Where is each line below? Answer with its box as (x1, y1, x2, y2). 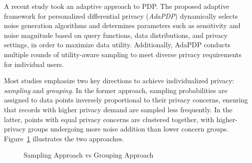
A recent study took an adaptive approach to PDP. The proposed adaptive (4, 1, 229, 11)
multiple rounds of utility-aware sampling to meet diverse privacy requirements (4, 49, 242, 59)
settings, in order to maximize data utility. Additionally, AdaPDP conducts (4, 39, 231, 50)
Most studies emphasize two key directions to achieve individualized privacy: (4, 75, 234, 86)
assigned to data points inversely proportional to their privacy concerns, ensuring (4, 95, 248, 105)
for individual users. (4, 59, 64, 69)
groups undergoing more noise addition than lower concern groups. (28, 124, 229, 134)
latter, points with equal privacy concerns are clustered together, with (4, 114, 214, 124)
